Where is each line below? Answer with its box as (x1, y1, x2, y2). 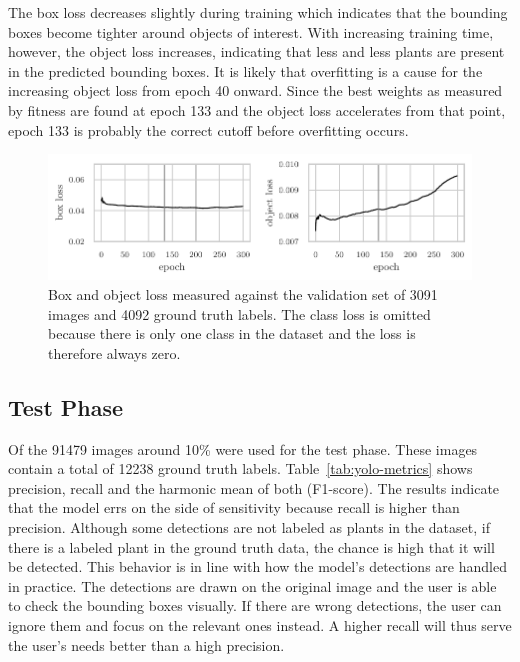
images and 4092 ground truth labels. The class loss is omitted (48, 303, 431, 324)
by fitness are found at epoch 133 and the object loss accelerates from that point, (8, 99, 506, 120)
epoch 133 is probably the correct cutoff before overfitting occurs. (8, 119, 409, 140)
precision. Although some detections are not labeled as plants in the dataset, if (8, 516, 490, 537)
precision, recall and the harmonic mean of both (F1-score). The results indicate (8, 477, 500, 498)
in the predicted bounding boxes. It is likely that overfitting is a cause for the (8, 60, 483, 81)
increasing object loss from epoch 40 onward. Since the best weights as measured (8, 80, 503, 101)
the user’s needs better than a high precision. (8, 634, 285, 655)
